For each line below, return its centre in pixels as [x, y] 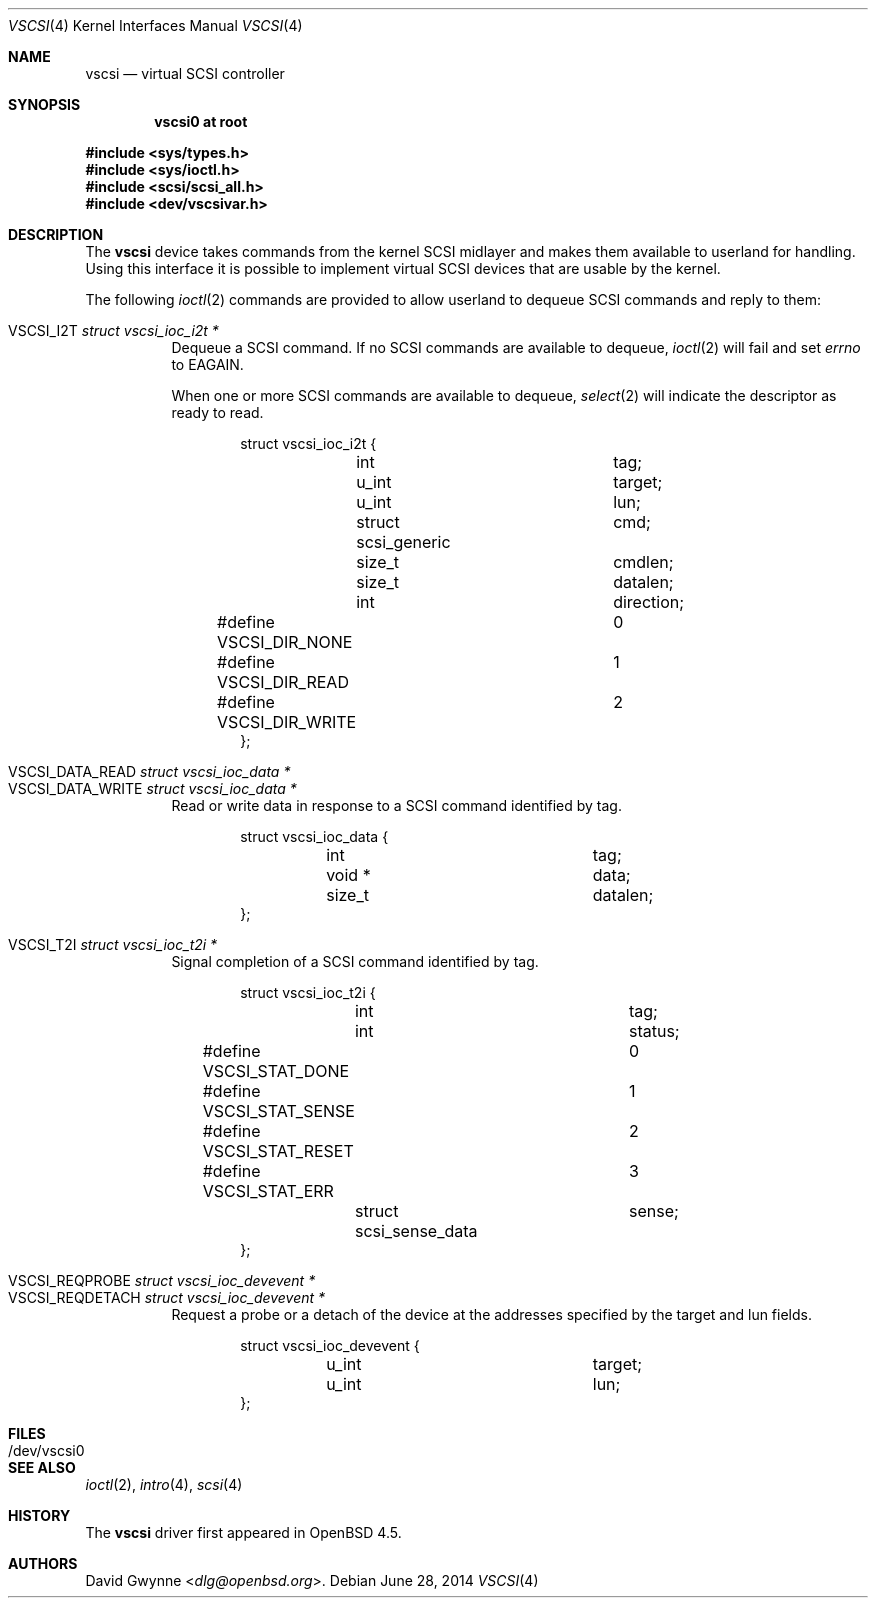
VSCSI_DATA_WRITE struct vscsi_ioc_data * [152, 788]
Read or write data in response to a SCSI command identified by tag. [396, 805]
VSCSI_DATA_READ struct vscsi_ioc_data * [149, 771]
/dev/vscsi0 [46, 1450]
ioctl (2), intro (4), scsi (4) [164, 1484]
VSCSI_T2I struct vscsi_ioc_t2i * [113, 944]
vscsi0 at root [201, 121]
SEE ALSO [42, 1467]
